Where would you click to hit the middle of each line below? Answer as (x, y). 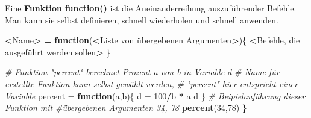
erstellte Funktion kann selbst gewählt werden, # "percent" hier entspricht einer (151, 83)
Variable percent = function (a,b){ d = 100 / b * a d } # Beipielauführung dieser (155, 95)
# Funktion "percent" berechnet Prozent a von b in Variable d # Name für (142, 72)
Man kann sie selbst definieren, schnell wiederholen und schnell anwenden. (142, 20)
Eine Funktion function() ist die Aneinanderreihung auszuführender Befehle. (151, 8)
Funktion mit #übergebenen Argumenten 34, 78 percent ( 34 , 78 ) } (126, 107)
